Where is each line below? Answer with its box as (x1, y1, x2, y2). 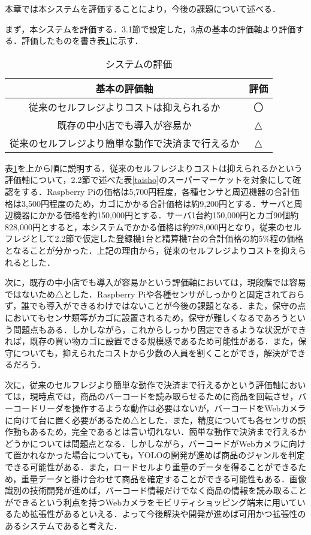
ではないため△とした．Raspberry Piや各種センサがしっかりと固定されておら (5, 287, 305, 300)
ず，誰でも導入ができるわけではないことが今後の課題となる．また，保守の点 (5, 299, 306, 312)
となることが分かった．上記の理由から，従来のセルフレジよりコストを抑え (5, 244, 298, 256)
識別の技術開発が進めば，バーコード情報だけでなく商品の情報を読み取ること (5, 484, 307, 497)
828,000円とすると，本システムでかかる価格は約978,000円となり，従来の (5, 220, 285, 233)
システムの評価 (105, 56, 173, 71)
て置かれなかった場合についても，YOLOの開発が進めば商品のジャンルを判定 (5, 449, 305, 461)
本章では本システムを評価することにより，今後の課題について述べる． (5, 2, 280, 14)
